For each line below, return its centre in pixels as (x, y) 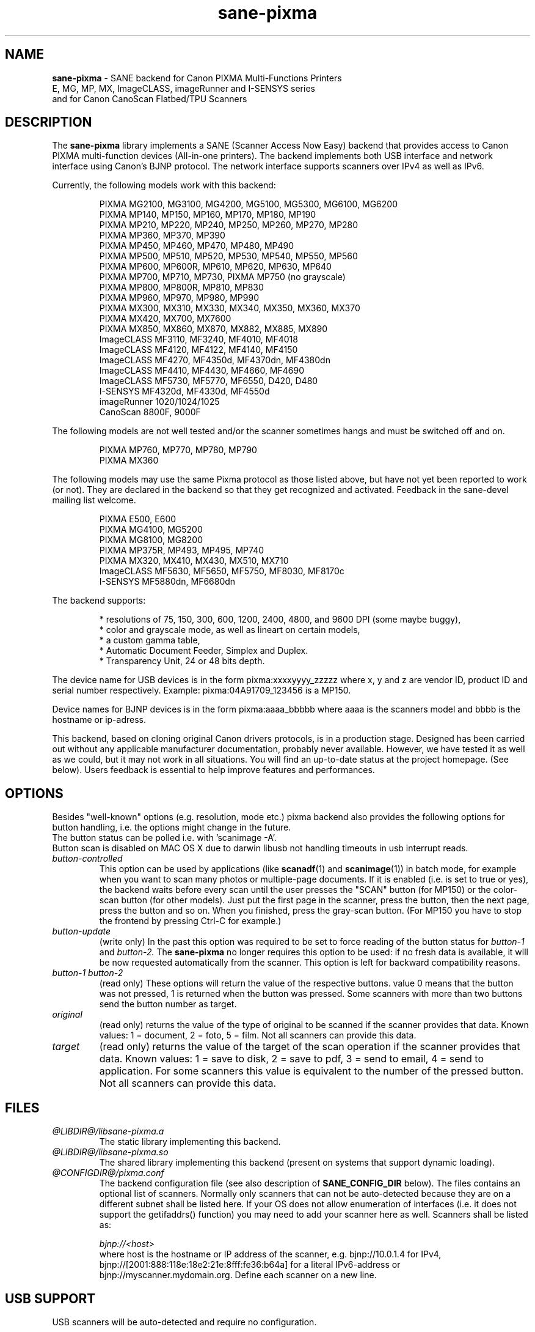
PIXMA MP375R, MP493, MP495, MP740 (182, 550)
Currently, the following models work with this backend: (164, 185)
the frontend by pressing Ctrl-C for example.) (190, 921)
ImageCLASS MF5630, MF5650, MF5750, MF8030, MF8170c (222, 571)
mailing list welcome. (94, 500)
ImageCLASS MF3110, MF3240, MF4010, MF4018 (198, 339)
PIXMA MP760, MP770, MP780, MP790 (178, 450)
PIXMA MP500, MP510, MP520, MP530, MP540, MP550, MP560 (228, 256)
